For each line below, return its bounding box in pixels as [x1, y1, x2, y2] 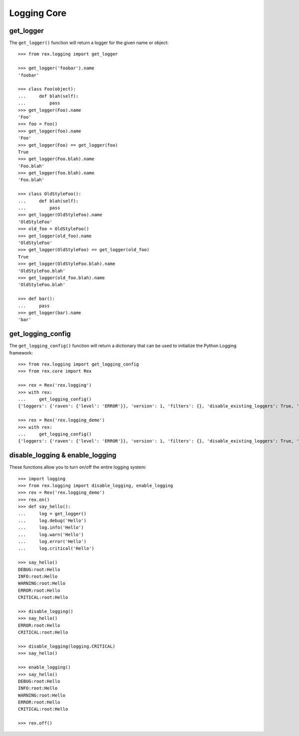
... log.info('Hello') [18, 525, 84, 530]
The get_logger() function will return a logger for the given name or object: [9, 40, 169, 46]
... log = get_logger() [18, 511, 87, 516]
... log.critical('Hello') [18, 546, 95, 551]
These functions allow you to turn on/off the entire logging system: [9, 464, 147, 470]
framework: [9, 350, 33, 356]
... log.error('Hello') [18, 539, 87, 544]
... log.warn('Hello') [18, 532, 84, 537]
